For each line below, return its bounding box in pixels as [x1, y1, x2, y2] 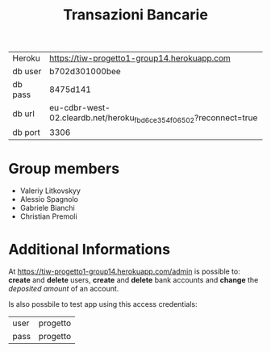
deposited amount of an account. [8, 284, 119, 294]
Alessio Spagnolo [19, 195, 79, 204]
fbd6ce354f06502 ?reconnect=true [134, 112, 258, 125]
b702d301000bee [49, 66, 121, 78]
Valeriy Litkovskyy [19, 186, 81, 195]
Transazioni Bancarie [63, 6, 208, 24]
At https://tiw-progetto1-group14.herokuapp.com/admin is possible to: [8, 266, 240, 276]
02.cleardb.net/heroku [49, 112, 135, 124]
